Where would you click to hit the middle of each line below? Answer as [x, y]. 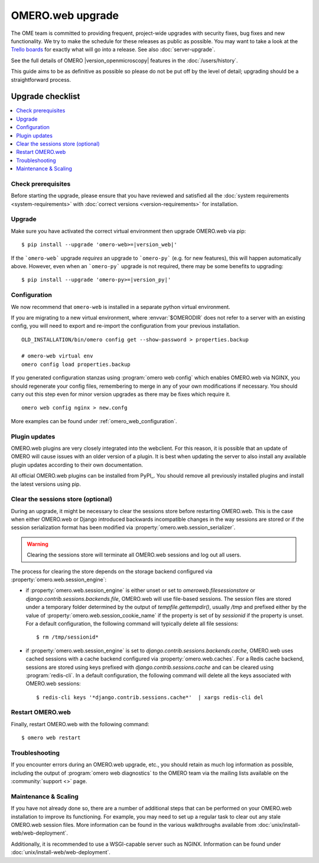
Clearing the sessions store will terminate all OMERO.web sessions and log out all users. [134, 555]
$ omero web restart [51, 738]
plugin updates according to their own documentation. [77, 465]
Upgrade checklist [45, 97]
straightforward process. [41, 79]
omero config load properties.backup [76, 364]
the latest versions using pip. [46, 484]
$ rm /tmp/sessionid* [67, 637]
